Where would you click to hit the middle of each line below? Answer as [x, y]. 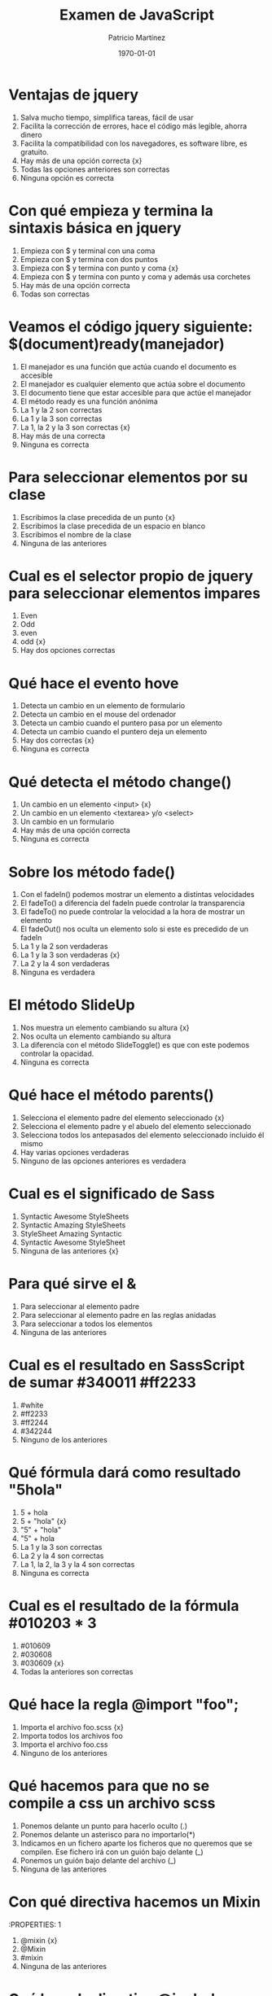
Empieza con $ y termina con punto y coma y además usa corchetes [135, 276]
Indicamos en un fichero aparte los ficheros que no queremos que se [136, 1843]
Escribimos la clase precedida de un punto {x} [98, 517]
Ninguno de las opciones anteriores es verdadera [103, 1161]
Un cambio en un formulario [67, 822]
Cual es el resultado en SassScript [127, 1366]
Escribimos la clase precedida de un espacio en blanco [113, 526]
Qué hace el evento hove [94, 683]
